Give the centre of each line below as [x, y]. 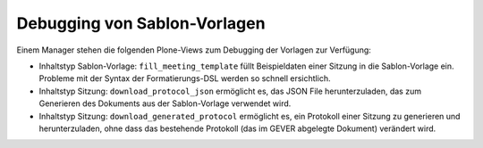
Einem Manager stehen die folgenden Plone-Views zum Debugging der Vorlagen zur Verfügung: [194, 50]
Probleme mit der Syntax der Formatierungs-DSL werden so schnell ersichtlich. [185, 78]
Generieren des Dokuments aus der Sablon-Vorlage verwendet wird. [165, 103]
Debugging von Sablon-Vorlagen [141, 23]
